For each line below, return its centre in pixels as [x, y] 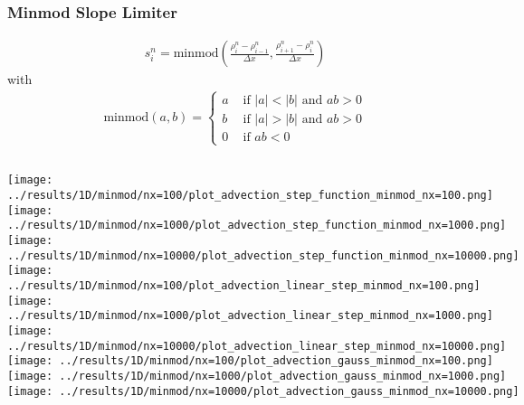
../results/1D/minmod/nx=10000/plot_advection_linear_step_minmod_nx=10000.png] [257, 346]
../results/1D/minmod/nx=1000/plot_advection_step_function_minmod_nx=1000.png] [257, 226]
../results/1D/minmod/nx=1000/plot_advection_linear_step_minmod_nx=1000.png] [250, 316]
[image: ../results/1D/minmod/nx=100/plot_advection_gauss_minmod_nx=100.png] [250, 361]
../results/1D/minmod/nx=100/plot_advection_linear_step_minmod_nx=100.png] [244, 286]
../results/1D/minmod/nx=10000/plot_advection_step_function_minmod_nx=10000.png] [263, 255]
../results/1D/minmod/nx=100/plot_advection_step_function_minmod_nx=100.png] [250, 196]
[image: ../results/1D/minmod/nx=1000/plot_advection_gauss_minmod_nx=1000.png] [257, 376]
